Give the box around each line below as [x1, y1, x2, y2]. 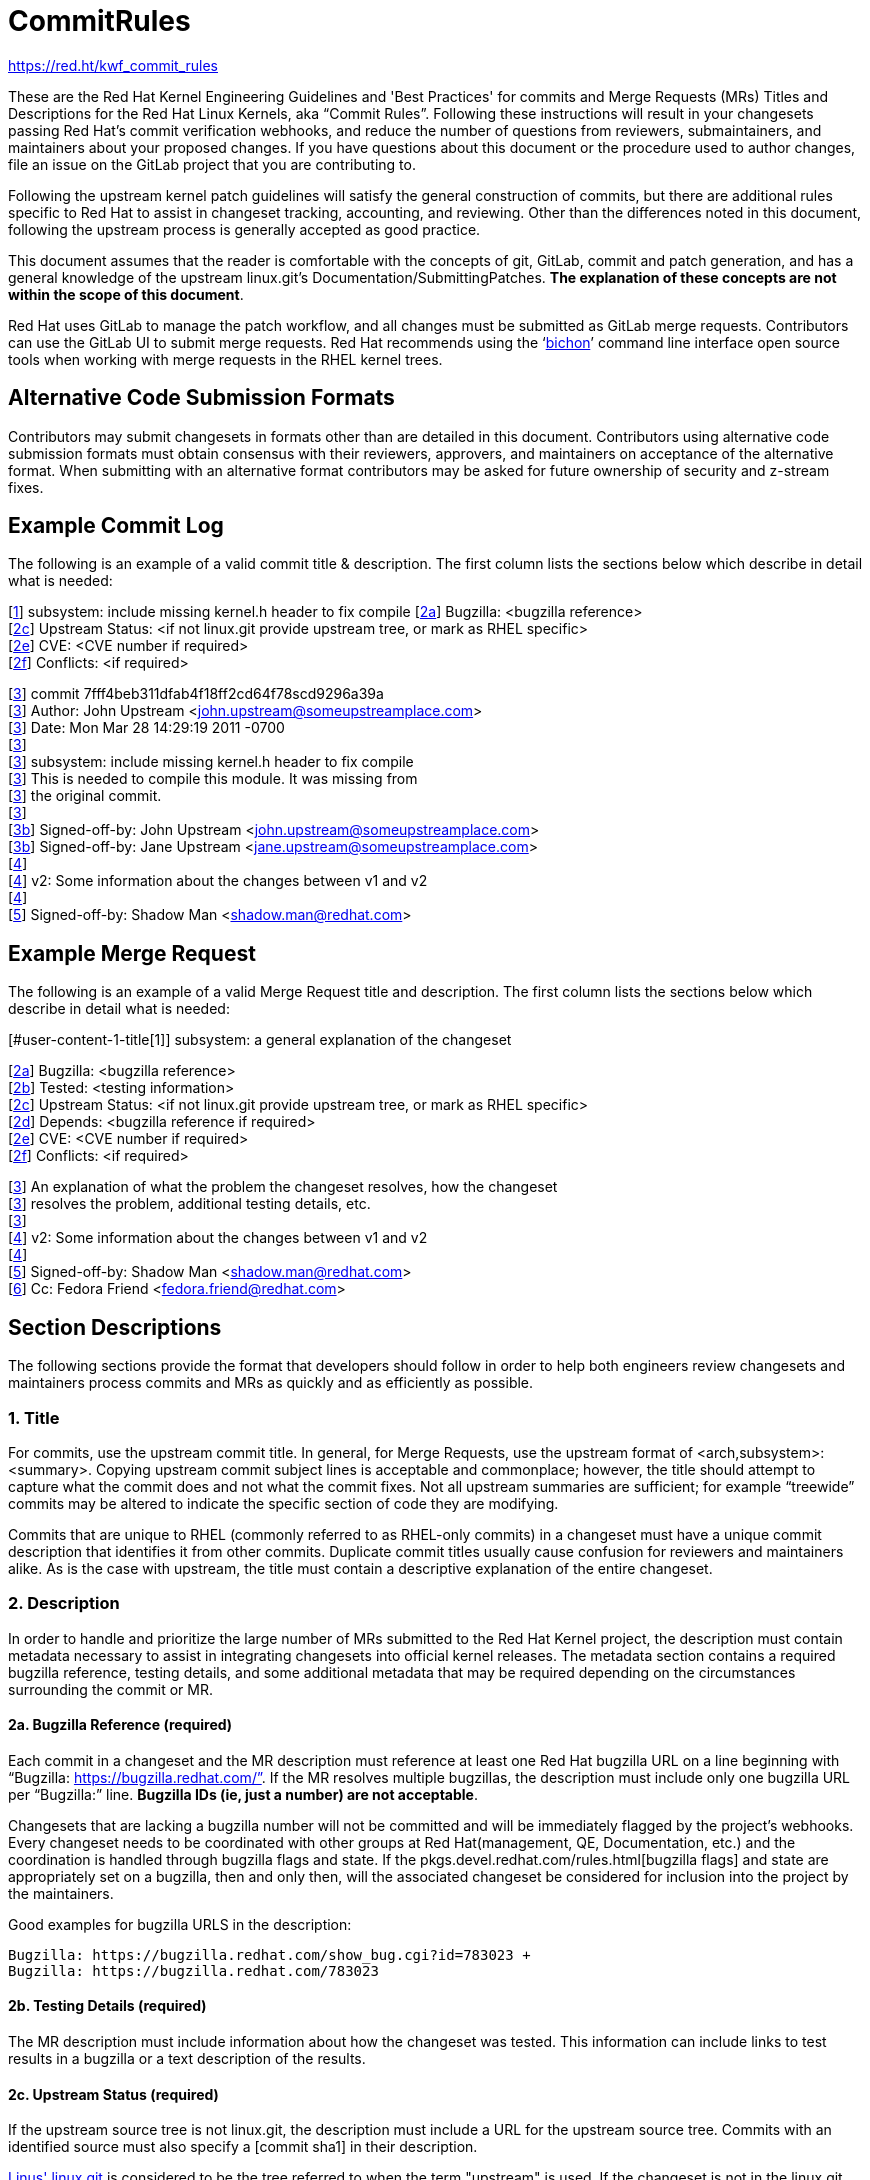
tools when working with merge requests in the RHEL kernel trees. [8, 350, 443, 368]
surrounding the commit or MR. [8, 1680, 213, 1698]
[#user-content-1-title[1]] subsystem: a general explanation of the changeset [8, 1031, 512, 1049]
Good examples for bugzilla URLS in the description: [8, 1915, 352, 1933]
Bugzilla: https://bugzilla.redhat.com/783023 [8, 1962, 379, 1979]
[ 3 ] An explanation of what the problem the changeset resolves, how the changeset [8, 1178, 558, 1196]
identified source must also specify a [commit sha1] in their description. [8, 2138, 478, 2156]
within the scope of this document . [8, 285, 244, 303]
